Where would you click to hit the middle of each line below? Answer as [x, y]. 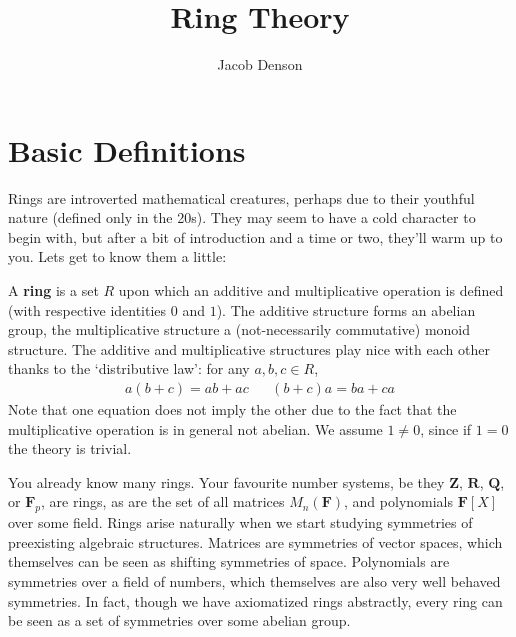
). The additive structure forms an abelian [346, 309]
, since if [446, 428]
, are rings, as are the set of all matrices [163, 501]
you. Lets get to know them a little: [117, 256]
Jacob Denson [260, 64]
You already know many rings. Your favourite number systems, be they [226, 481]
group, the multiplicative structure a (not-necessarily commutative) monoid [239, 329]
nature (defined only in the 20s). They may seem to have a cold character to [242, 217]
